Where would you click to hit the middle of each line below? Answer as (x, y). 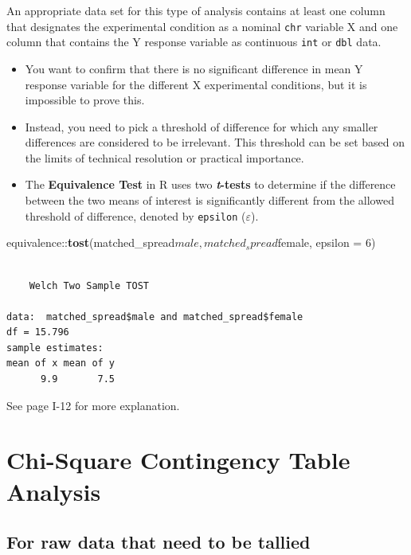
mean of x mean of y (61, 363)
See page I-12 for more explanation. (93, 405)
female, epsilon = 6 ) (327, 242)
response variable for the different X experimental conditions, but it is (196, 84)
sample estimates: (55, 348)
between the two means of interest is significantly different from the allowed (209, 200)
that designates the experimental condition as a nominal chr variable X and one (202, 26)
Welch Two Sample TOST (89, 285)
